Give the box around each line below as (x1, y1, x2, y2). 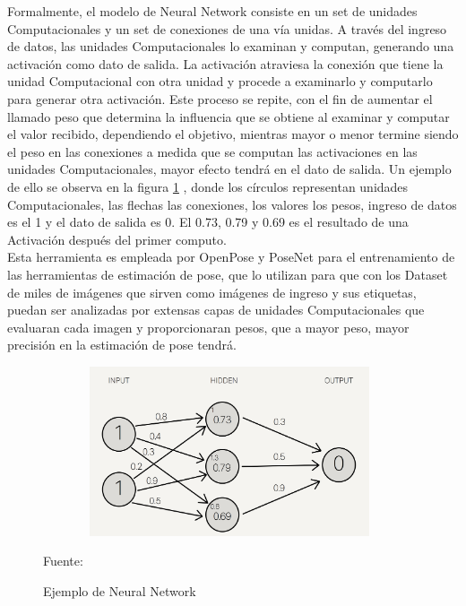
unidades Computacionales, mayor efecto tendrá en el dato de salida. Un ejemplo (7, 160, 452, 178)
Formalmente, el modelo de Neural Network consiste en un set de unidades (7, 2, 418, 20)
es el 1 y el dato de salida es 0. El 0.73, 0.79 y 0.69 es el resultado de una (7, 212, 409, 231)
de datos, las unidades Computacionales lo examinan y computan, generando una (7, 37, 454, 56)
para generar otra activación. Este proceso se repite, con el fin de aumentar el (7, 89, 433, 108)
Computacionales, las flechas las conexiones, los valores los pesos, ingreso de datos (7, 195, 457, 213)
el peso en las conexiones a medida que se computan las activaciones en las (7, 142, 418, 160)
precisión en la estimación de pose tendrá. (7, 335, 237, 354)
